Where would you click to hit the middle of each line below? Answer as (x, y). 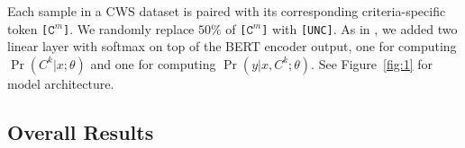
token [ (28, 28)
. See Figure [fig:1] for (372, 63)
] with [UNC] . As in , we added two (360, 28)
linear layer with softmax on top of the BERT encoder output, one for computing (232, 46)
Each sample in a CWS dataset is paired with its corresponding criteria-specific (227, 11)
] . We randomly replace (129, 28)
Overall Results (81, 131)
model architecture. (61, 83)
